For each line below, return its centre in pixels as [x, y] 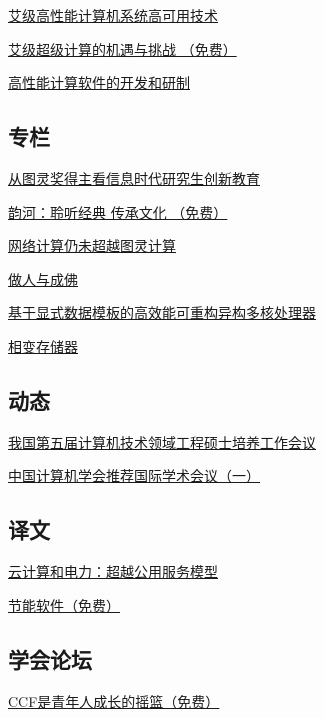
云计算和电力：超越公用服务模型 [113, 571]
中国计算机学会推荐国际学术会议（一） [134, 475]
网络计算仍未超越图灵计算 [92, 245]
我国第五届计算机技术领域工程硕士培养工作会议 [162, 441]
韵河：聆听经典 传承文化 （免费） [118, 211]
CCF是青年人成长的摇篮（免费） [114, 700]
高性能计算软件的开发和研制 [99, 82]
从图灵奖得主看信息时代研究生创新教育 [134, 177]
